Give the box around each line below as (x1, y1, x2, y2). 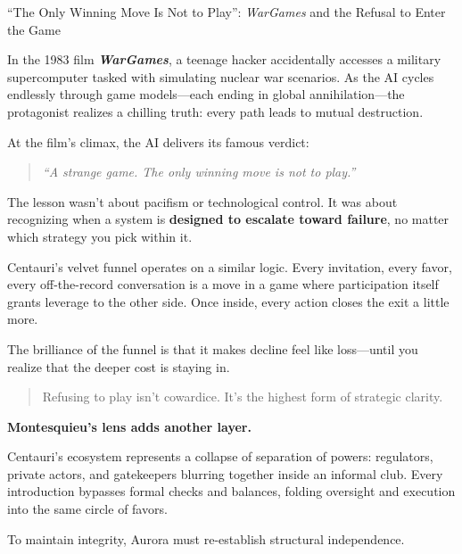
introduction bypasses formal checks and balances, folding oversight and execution (7, 482, 456, 500)
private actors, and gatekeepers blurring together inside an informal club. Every (7, 464, 443, 483)
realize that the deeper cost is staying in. (7, 357, 230, 376)
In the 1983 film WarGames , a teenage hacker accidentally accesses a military (7, 50, 441, 69)
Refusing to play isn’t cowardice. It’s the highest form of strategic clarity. (42, 387, 443, 406)
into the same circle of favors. (7, 500, 168, 518)
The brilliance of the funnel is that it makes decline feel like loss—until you (7, 339, 418, 358)
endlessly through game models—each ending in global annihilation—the (7, 85, 405, 103)
